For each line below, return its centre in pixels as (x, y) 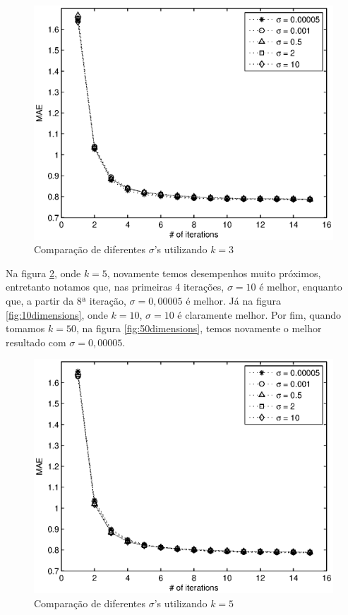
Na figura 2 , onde (43, 273)
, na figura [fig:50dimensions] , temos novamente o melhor (199, 328)
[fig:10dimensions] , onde (57, 314)
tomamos (25, 328)
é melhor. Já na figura (233, 301)
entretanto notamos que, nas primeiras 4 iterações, (115, 287)
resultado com (36, 342)
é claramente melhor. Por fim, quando (259, 314)
